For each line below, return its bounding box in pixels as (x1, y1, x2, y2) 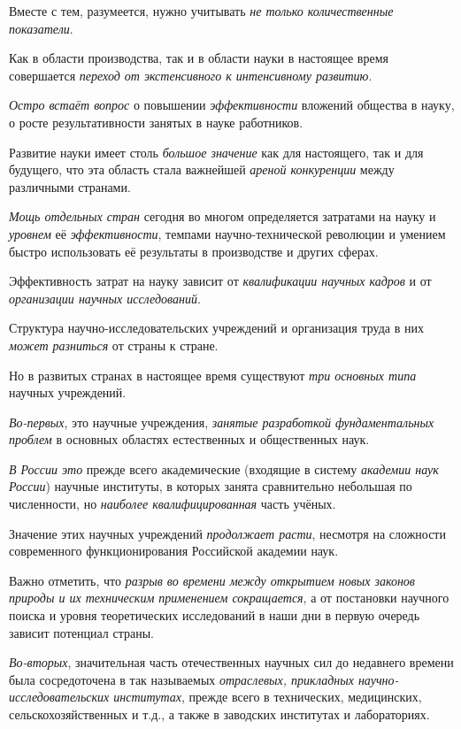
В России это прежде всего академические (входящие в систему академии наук (9, 459, 439, 478)
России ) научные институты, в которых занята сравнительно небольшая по (9, 477, 412, 495)
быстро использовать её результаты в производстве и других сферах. (9, 242, 379, 260)
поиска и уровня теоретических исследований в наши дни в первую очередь (9, 606, 420, 625)
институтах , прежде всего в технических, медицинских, (113, 687, 422, 706)
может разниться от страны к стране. (9, 335, 219, 354)
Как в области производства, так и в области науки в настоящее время (9, 49, 388, 67)
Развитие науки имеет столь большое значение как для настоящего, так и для (9, 142, 424, 161)
